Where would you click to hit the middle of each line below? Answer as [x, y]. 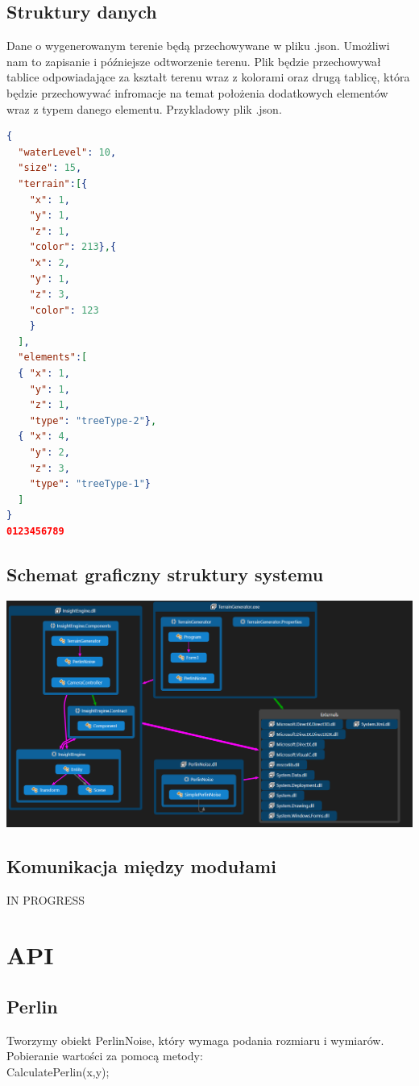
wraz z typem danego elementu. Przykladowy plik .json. [144, 108]
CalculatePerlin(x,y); [58, 1071]
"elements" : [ [53, 358]
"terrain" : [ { [53, 183]
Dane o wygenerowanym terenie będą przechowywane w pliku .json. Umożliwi [198, 46]
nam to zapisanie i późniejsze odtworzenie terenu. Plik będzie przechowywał [194, 61]
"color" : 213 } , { [73, 247]
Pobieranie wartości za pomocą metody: [105, 1056]
